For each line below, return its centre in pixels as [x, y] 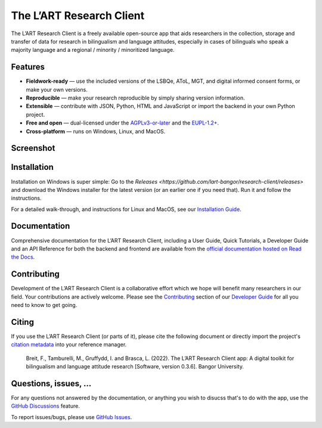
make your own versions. [57, 89]
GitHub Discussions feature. [45, 406]
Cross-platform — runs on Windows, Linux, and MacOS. [96, 131]
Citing [22, 322]
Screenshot [33, 148]
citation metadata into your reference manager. [69, 345]
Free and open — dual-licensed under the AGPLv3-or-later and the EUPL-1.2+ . [123, 123]
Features [28, 67]
